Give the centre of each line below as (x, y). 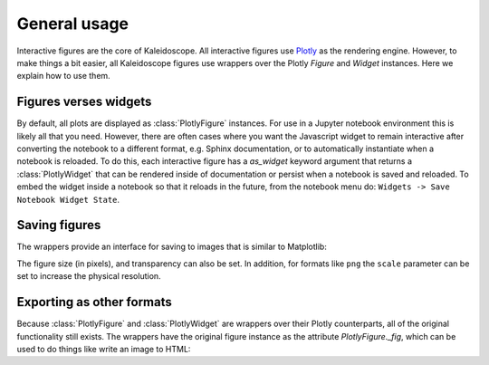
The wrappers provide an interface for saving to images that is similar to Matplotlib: (172, 247)
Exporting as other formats (94, 302)
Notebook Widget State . (68, 199)
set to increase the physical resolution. (89, 276)
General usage (73, 24)
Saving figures (59, 225)
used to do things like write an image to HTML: (104, 349)
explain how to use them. (63, 76)
